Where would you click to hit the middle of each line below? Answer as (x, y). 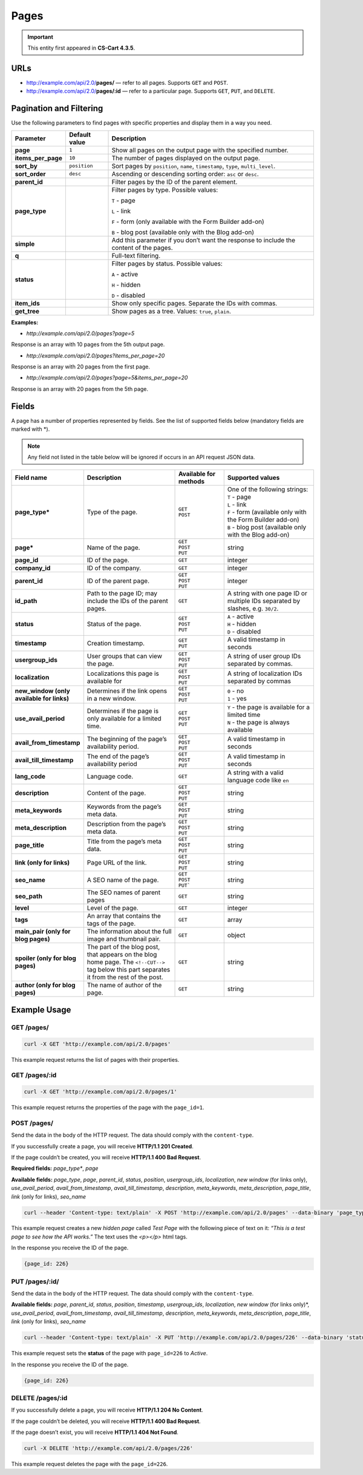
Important (41, 37)
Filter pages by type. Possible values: (165, 189)
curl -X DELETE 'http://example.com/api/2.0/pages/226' (109, 1448)
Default (80, 134)
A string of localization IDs (265, 673)
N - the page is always (258, 722)
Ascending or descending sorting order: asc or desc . (185, 174)
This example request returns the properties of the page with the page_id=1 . (108, 1108)
